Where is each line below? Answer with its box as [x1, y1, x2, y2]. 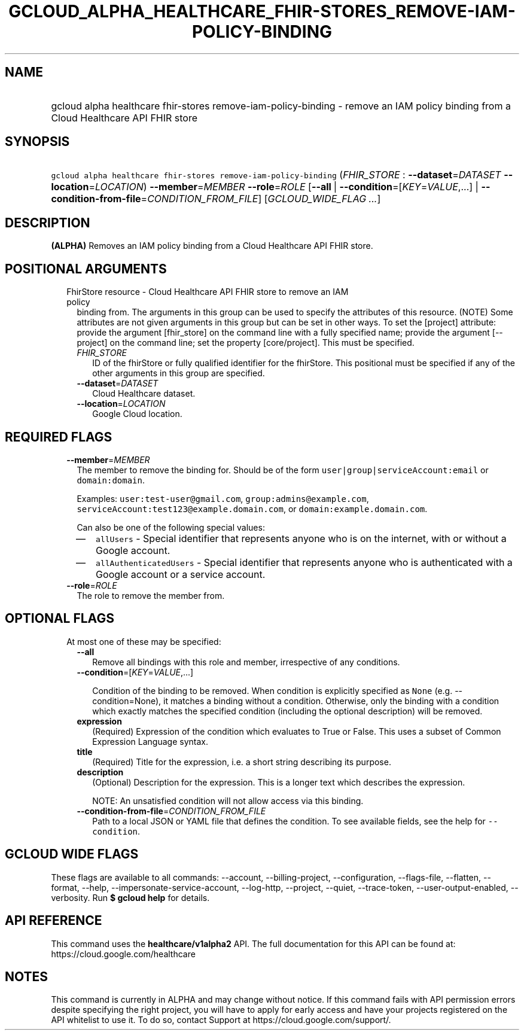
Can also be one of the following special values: [77, 522, 265, 532]
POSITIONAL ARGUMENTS [5, 261, 167, 276]
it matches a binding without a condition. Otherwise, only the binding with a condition [163, 695, 499, 706]
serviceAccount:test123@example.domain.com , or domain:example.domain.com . [77, 503, 428, 514]
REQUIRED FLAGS [5, 429, 112, 445]
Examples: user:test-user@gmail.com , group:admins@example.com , [77, 493, 369, 504]
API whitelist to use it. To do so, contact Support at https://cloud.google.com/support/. [51, 1015, 391, 1025]
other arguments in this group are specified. [92, 368, 265, 379]
